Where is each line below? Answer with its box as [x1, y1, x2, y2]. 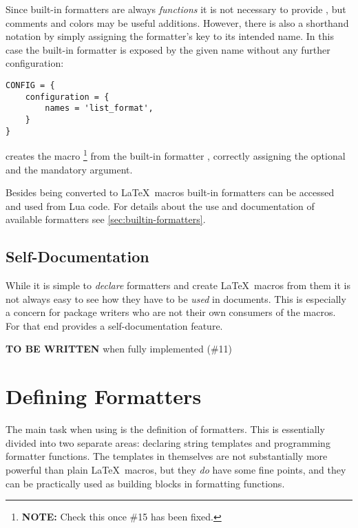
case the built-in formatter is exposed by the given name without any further [6, 42, 330, 56]
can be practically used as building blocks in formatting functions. [6, 476, 285, 490]
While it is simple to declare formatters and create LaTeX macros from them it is [6, 278, 350, 293]
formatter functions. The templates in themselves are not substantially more [6, 449, 328, 463]
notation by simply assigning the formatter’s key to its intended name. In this [6, 29, 334, 43]
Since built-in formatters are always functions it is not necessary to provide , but [6, 2, 346, 16]
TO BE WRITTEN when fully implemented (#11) [6, 341, 232, 356]
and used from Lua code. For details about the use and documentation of [6, 198, 315, 213]
